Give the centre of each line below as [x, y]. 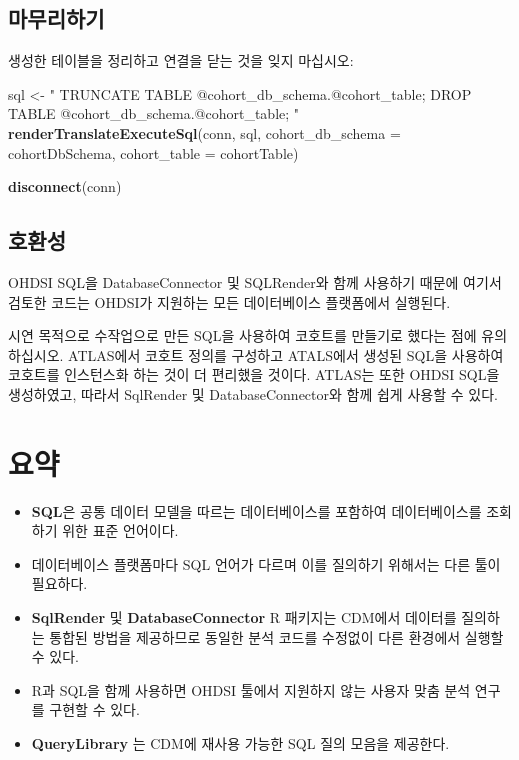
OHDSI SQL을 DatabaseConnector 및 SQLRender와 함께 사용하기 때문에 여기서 [255, 281]
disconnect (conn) [65, 186]
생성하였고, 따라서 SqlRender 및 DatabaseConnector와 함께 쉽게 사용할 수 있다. [253, 393]
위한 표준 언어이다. [120, 530]
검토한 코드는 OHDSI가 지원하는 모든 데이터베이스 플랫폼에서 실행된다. [229, 301]
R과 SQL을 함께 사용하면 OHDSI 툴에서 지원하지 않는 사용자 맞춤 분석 [251, 689]
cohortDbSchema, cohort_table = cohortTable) [153, 152]
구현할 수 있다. [94, 709]
